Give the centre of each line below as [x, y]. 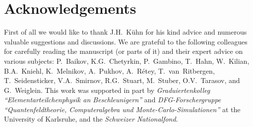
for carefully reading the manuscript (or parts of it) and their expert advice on [124, 51]
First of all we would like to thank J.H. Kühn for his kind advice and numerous [126, 32]
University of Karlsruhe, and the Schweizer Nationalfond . [91, 119]
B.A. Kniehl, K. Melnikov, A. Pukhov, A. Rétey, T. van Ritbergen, [109, 70]
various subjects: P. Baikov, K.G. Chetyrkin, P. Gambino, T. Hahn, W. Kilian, [127, 61]
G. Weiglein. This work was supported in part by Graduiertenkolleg [107, 90]
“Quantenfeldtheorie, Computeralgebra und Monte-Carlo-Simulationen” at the [122, 109]
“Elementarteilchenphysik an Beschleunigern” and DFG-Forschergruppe [113, 100]
